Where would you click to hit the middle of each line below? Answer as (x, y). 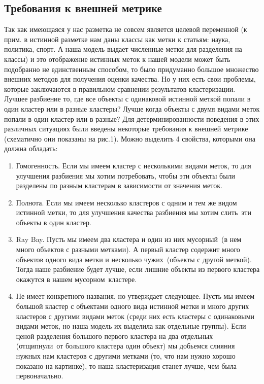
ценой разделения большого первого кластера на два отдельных (114, 336)
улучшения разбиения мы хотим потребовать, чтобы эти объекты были (126, 175)
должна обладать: (31, 148)
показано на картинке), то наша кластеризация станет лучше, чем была (126, 365)
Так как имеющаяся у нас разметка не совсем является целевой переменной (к (126, 29)
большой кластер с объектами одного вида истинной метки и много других (133, 306)
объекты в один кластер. (54, 222)
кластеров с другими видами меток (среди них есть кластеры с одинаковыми (135, 316)
